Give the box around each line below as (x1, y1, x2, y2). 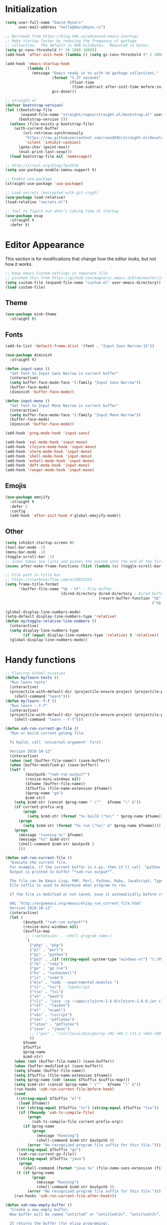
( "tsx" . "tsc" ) (29, 989, 64, 994)
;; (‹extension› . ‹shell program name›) (25, 933, 112, 939)
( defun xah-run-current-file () (5, 855, 72, 860)
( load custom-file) (5, 285, 46, 290)
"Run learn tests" (9, 680, 48, 685)
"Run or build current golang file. (9, 731, 85, 736)
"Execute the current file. (9, 860, 68, 865)
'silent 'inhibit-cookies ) (25, 140, 81, 145)
